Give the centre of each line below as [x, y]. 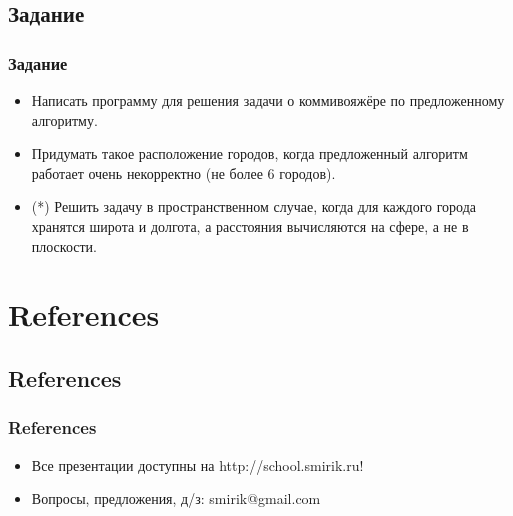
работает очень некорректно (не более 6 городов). [183, 172]
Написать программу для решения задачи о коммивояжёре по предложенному [268, 100]
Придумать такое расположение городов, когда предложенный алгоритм [249, 153]
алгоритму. [64, 119]
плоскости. [64, 245]
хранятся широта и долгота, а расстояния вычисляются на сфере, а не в [250, 225]
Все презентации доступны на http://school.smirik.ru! [197, 464]
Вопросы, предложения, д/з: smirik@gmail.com [176, 498]
